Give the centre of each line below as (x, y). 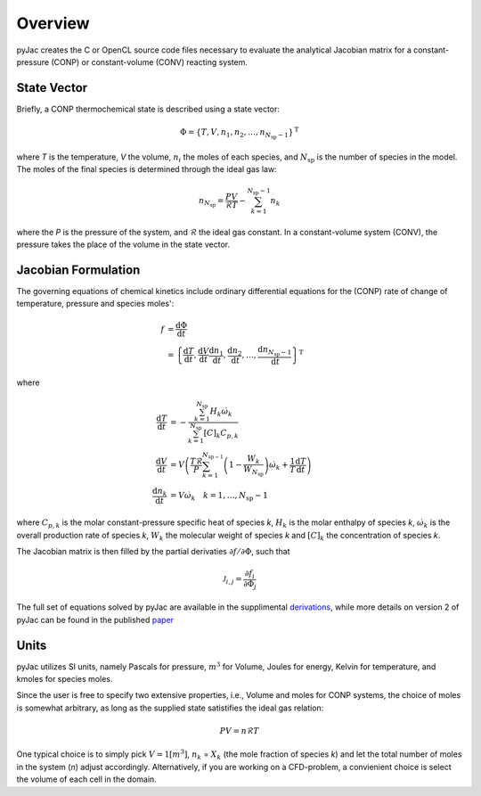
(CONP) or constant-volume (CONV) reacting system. (149, 62)
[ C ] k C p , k (221, 434)
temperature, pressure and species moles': (95, 304)
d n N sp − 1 (274, 351)
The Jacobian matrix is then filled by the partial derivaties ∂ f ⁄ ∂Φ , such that (153, 551)
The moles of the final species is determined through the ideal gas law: (147, 169)
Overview (53, 23)
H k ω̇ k (221, 412)
